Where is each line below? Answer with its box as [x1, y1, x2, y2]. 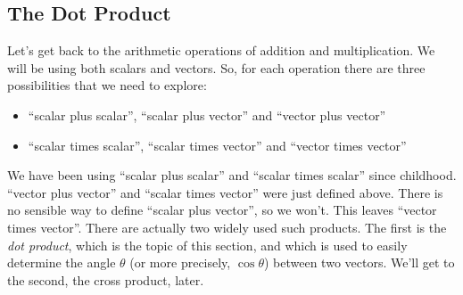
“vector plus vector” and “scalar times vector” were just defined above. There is [7, 183, 443, 201]
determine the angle [7, 253, 116, 272]
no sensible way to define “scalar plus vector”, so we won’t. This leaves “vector [7, 201, 437, 219]
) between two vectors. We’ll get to [263, 253, 455, 272]
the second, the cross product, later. [7, 270, 204, 289]
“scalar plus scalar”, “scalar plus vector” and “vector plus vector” [28, 105, 386, 124]
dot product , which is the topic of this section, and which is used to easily [7, 235, 408, 254]
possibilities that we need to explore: [7, 76, 207, 94]
